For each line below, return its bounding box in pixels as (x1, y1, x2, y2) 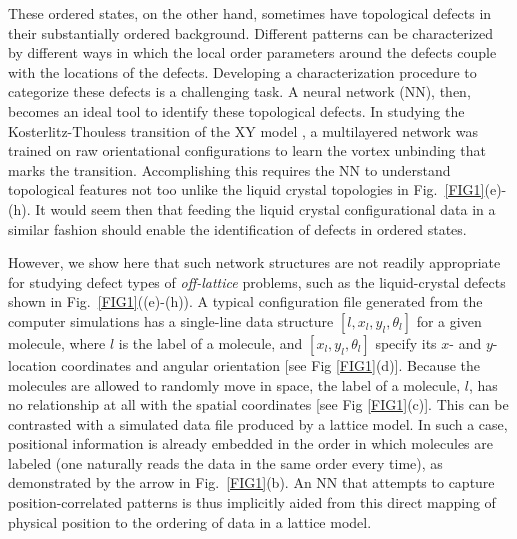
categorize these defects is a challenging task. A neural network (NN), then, (8, 81, 471, 102)
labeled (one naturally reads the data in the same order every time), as (8, 452, 443, 473)
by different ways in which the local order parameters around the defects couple (8, 42, 497, 63)
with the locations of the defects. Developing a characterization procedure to (8, 61, 477, 82)
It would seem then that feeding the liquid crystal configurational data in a (35, 198, 496, 219)
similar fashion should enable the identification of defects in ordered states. (8, 218, 467, 239)
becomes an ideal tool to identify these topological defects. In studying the (8, 100, 465, 121)
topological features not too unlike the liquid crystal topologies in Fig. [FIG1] (8, 179, 485, 200)
